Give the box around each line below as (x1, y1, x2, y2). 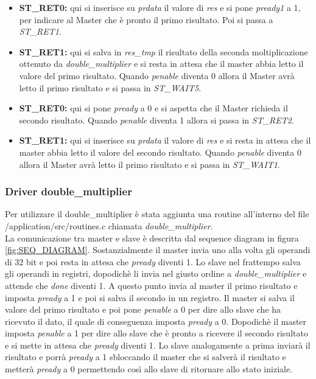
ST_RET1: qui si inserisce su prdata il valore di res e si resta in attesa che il (19, 134, 311, 147)
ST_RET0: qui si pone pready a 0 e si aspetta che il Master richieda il (19, 102, 288, 114)
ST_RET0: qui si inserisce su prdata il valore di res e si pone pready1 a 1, (19, 1, 301, 13)
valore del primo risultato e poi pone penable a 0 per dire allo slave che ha (5, 303, 281, 316)
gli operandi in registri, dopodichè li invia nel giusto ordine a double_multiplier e (5, 267, 307, 280)
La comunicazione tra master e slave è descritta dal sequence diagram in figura (5, 231, 299, 244)
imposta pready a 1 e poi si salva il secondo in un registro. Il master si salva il (5, 291, 295, 304)
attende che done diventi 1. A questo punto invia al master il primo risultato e (5, 279, 298, 291)
